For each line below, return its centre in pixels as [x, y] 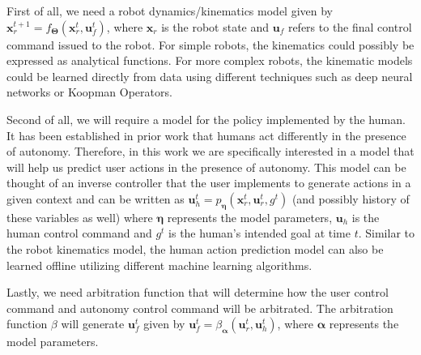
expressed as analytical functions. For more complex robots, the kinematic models [210, 60]
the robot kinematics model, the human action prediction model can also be [195, 248]
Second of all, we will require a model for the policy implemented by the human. [206, 119]
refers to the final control [350, 26]
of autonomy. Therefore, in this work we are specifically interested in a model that [210, 151]
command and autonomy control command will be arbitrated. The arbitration [200, 308]
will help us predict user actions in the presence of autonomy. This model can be [206, 167]
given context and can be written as [96, 198]
